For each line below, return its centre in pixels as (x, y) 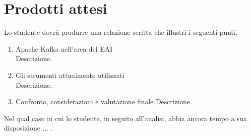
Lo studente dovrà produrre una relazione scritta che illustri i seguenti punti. (121, 32)
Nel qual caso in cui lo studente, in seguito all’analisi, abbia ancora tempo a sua (125, 118)
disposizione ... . (28, 128)
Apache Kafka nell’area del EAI (64, 48)
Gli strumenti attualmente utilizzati (70, 75)
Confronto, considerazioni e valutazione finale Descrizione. (104, 102)
